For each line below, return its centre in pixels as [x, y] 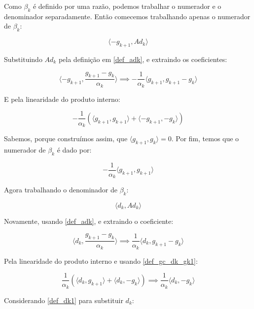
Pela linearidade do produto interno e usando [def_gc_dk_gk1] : [101, 261]
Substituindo [23, 59]
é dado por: [74, 149]
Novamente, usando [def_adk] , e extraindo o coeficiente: [89, 221]
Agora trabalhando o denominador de [61, 190]
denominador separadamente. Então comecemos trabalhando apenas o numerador [127, 16]
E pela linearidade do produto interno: [62, 99]
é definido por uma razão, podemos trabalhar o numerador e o [127, 6]
